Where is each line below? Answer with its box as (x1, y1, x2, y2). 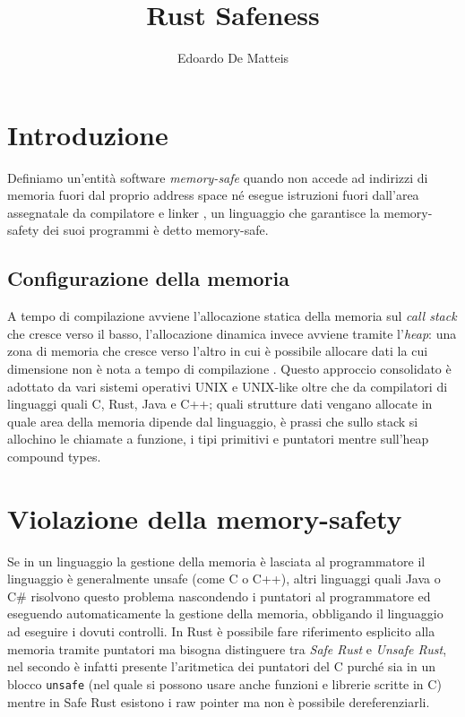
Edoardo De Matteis (177, 48, 289, 67)
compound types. (7, 446, 101, 465)
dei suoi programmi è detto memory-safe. (43, 220, 269, 239)
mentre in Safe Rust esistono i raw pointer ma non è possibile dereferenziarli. (7, 692, 430, 711)
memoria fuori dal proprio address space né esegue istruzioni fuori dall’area (7, 186, 419, 204)
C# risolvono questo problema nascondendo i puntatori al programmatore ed (7, 586, 431, 605)
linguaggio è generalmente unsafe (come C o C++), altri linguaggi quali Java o (7, 569, 441, 588)
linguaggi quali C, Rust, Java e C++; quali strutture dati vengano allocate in (7, 394, 433, 413)
